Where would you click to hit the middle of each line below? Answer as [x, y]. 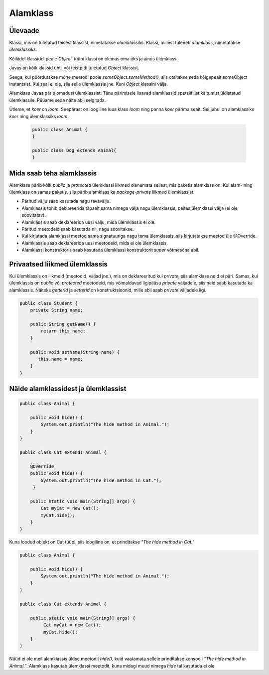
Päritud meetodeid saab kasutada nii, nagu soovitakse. [78, 229]
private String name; [57, 310]
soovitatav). [34, 215]
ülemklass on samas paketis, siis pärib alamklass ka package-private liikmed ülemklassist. [102, 192]
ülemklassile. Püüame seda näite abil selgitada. [58, 100]
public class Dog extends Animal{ [74, 150]
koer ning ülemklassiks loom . [39, 116]
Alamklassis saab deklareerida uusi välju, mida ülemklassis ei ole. [89, 222]
